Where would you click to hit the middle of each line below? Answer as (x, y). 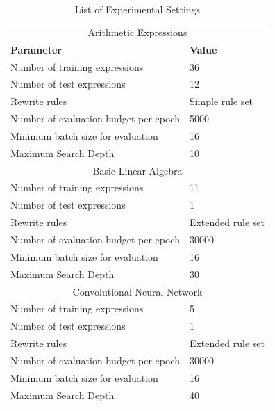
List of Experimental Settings (137, 9)
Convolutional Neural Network (137, 291)
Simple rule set (221, 101)
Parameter (36, 49)
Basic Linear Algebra (137, 170)
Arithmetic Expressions (137, 32)
